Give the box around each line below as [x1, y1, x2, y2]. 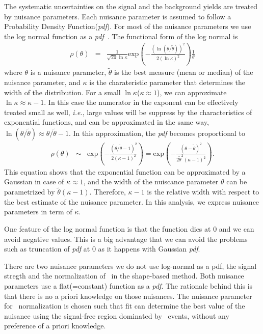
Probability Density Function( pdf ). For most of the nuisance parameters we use [4, 21, 251, 32]
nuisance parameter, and [4, 77, 81, 88]
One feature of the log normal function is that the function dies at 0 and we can [4, 224, 254, 234]
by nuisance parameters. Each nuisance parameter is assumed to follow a [4, 11, 231, 21]
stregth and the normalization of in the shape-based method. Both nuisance [4, 270, 244, 281]
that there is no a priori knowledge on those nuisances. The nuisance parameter [4, 290, 252, 301]
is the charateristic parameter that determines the [89, 77, 245, 88]
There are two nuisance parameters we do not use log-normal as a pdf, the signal [4, 260, 257, 271]
